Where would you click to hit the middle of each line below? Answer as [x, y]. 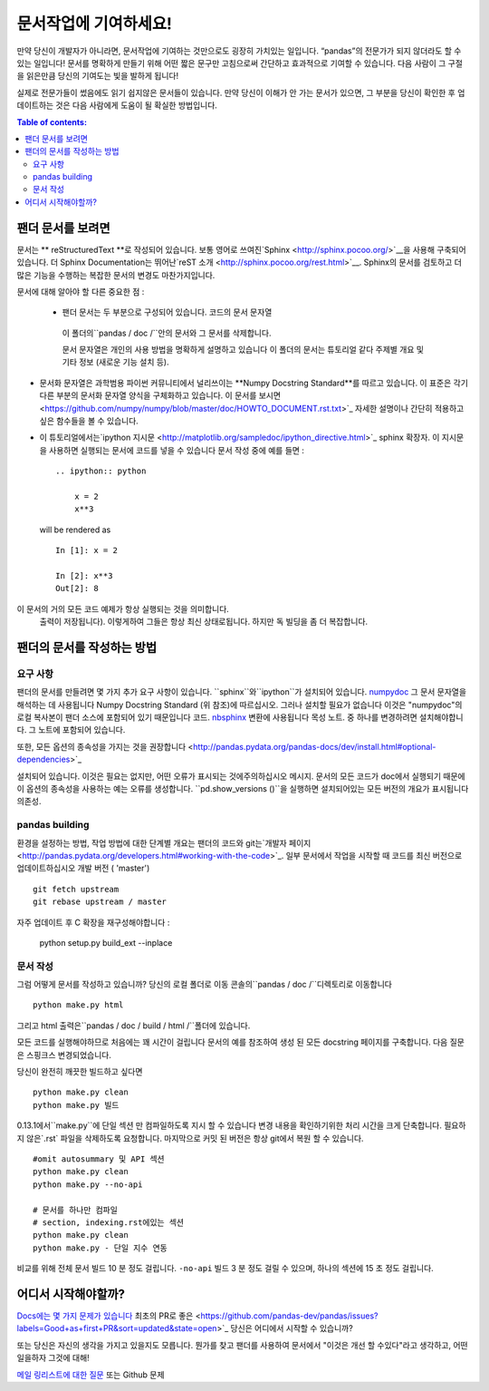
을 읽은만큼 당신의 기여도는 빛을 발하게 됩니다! [98, 76]
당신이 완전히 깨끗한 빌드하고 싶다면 [80, 1071]
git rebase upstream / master [100, 902]
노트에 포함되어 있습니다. [81, 730]
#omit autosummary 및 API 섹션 [99, 1159]
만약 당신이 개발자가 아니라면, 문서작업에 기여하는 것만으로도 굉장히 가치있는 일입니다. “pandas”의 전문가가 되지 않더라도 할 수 [239, 51]
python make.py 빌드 [76, 1105]
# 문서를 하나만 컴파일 [75, 1210]
